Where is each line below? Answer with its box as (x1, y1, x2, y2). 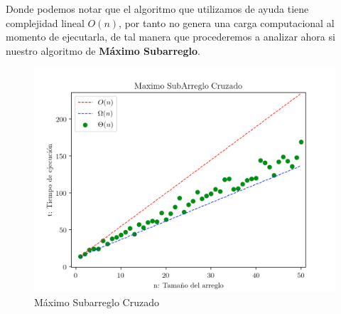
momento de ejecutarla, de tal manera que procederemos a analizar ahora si (6, 29, 335, 44)
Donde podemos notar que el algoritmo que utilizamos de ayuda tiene (6, 1, 309, 16)
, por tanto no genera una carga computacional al (119, 15, 335, 30)
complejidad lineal (6, 15, 85, 30)
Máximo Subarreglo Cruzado (34, 294, 159, 309)
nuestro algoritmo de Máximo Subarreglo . (6, 43, 200, 58)
